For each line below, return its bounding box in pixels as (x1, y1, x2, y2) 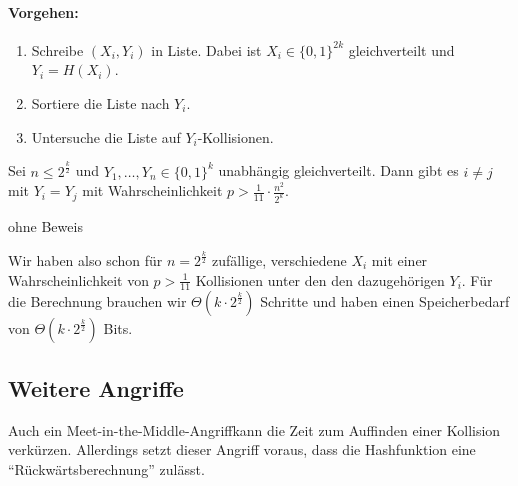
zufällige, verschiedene (212, 249, 347, 270)
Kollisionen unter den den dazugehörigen (195, 269, 445, 290)
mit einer (371, 249, 428, 270)
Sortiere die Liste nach (31, 92, 170, 113)
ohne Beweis (8, 216, 83, 236)
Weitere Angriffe (8, 372, 184, 403)
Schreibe (31, 39, 84, 60)
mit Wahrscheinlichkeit (82, 180, 223, 201)
